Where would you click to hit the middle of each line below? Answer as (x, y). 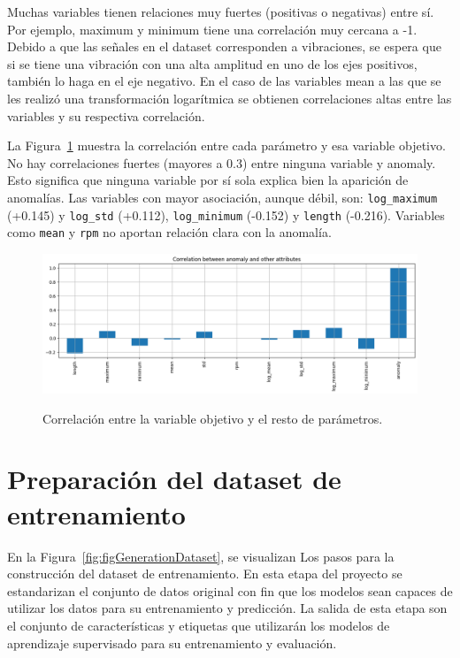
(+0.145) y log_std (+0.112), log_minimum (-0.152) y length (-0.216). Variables (226, 214)
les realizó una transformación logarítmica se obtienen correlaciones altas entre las (230, 98)
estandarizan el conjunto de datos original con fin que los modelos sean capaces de (230, 590)
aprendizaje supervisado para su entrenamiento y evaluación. (172, 643)
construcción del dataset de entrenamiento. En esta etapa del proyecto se (205, 574)
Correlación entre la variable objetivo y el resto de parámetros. (213, 418)
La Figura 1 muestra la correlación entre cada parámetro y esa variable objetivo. (226, 145)
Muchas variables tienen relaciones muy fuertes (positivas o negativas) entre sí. (221, 11)
